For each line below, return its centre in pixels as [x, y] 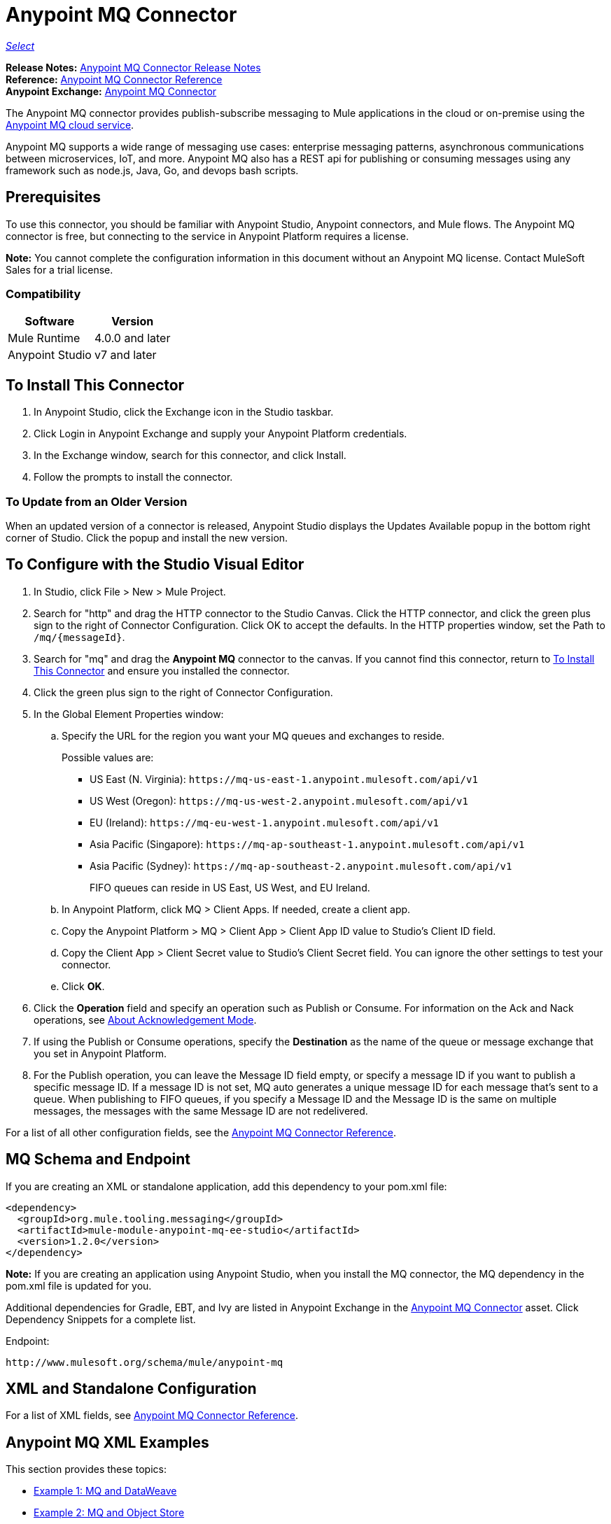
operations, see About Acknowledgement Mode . [145, 1019]
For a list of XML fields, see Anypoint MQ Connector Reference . [152, 1416]
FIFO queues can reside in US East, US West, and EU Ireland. [230, 887]
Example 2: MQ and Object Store [109, 1513]
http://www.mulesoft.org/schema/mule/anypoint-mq [145, 1362]
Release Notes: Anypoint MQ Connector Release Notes [133, 67]
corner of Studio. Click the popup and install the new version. [147, 537]
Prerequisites [53, 197]
